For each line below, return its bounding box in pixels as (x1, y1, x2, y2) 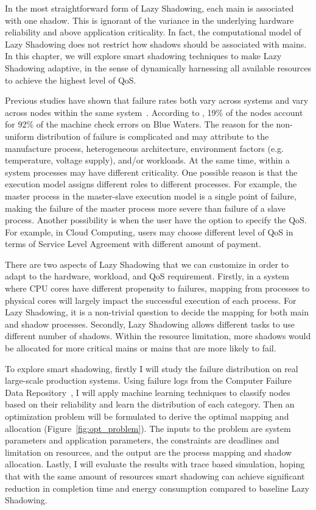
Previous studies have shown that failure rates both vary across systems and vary (5, 94, 309, 107)
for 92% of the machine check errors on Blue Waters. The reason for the (5, 118, 273, 131)
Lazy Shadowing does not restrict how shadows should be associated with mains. (5, 37, 307, 50)
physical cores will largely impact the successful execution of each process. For (5, 293, 297, 306)
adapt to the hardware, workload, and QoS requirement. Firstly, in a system (5, 270, 289, 282)
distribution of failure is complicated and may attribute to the (37, 129, 269, 142)
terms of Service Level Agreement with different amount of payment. (5, 237, 261, 250)
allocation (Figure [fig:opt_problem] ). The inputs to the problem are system (5, 422, 291, 434)
